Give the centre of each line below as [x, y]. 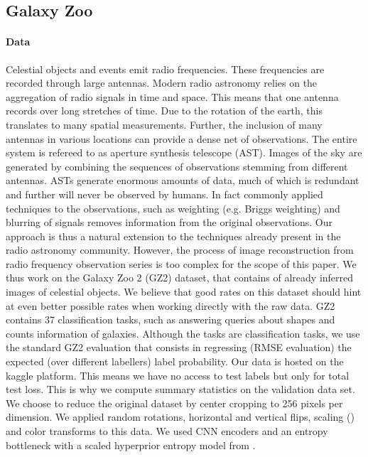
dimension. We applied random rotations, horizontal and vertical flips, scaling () [180, 417]
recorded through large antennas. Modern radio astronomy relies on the [162, 83]
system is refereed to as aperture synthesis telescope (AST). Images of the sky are [184, 152]
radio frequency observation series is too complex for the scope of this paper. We [181, 263]
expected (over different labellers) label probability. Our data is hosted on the [175, 361]
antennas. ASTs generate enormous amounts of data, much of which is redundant [183, 180]
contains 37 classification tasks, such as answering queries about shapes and [171, 319]
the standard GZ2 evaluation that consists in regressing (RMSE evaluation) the [179, 347]
